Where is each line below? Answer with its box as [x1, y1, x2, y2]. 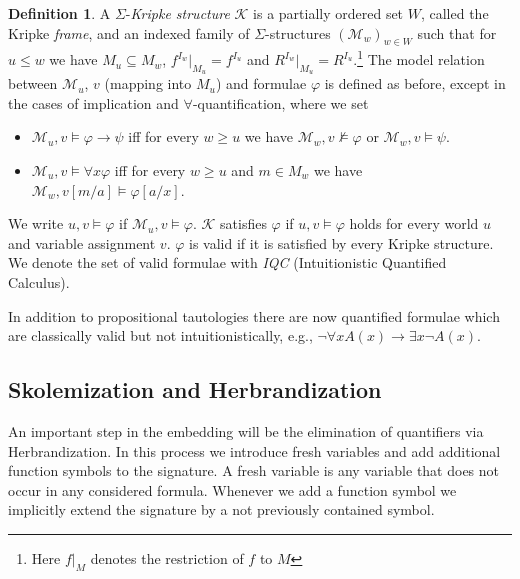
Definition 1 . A [8, 3, 111, 23]
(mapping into [104, 73, 192, 94]
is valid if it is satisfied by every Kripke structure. [189, 232, 494, 253]
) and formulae [215, 73, 307, 94]
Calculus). [8, 272, 70, 292]
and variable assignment [8, 232, 156, 253]
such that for [417, 22, 497, 43]
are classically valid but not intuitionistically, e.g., [8, 325, 313, 346]
